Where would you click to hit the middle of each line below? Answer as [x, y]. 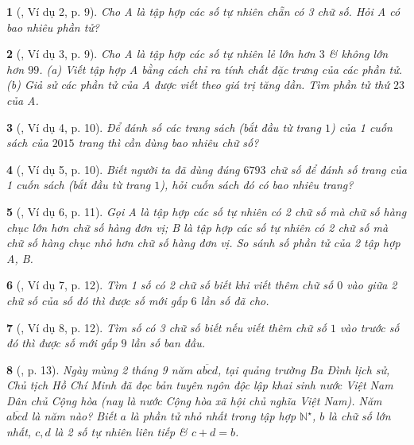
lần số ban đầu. [168, 343]
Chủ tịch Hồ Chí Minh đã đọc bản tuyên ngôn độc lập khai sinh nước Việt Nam [200, 385]
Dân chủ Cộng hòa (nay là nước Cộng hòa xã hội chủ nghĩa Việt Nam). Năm [194, 400]
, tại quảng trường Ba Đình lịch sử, [304, 369]
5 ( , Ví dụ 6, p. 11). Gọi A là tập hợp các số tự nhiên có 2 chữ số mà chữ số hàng [207, 211]
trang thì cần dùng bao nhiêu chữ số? [168, 143]
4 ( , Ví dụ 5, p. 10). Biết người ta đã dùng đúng [123, 169]
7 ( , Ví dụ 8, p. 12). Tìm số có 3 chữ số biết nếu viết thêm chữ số [166, 327]
